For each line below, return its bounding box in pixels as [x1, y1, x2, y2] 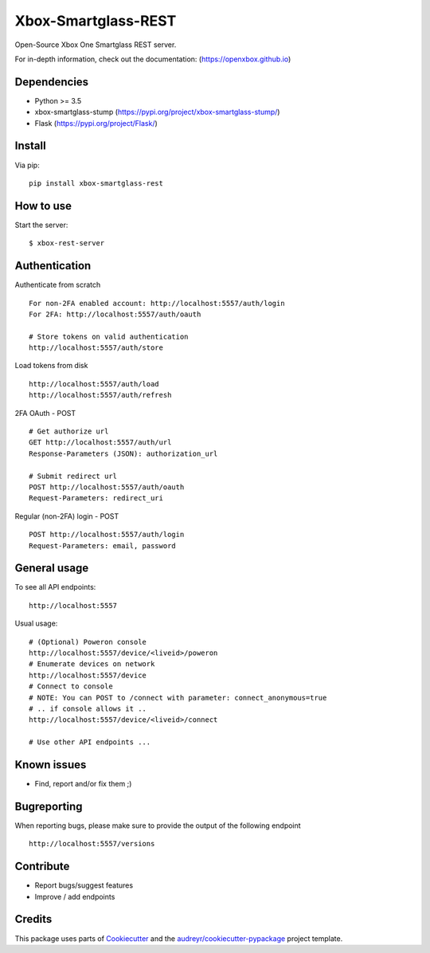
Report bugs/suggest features [34, 880, 134, 890]
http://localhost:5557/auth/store [29, 343, 163, 352]
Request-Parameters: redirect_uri [29, 494, 163, 503]
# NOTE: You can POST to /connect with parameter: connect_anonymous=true [29, 693, 327, 702]
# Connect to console [29, 682, 113, 691]
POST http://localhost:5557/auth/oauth [29, 482, 185, 492]
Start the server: [14, 220, 68, 229]
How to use [14, 199, 72, 213]
